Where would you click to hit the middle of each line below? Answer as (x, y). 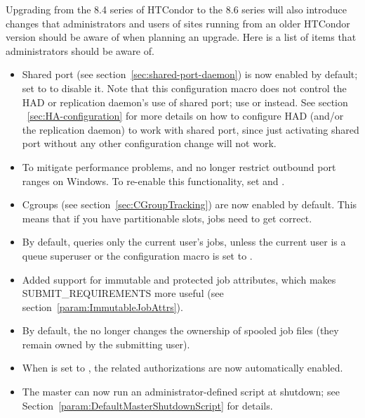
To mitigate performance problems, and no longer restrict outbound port (179, 166)
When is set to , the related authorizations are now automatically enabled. (182, 368)
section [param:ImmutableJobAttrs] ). (102, 306)
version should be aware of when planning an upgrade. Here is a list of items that (181, 37)
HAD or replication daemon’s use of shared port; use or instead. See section (185, 102)
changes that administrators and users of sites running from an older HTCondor (178, 23)
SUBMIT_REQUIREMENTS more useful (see (123, 293)
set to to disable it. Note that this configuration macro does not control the (184, 88)
